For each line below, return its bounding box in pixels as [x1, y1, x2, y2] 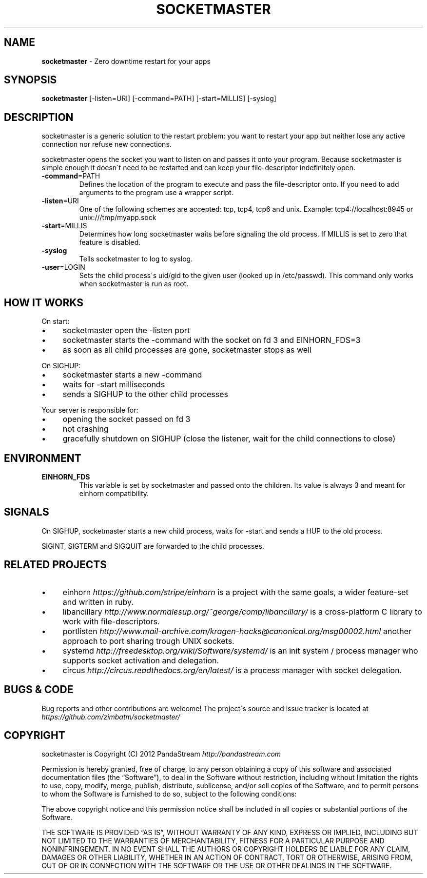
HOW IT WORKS [4, 296, 83, 309]
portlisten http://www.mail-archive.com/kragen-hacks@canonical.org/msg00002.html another [62, 626, 412, 636]
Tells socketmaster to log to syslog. [79, 255, 193, 263]
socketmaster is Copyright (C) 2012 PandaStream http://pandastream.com [41, 750, 281, 758]
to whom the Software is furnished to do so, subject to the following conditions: [41, 790, 297, 798]
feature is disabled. [79, 238, 141, 247]
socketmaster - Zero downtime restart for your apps [41, 57, 211, 65]
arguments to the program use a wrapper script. [79, 188, 233, 197]
